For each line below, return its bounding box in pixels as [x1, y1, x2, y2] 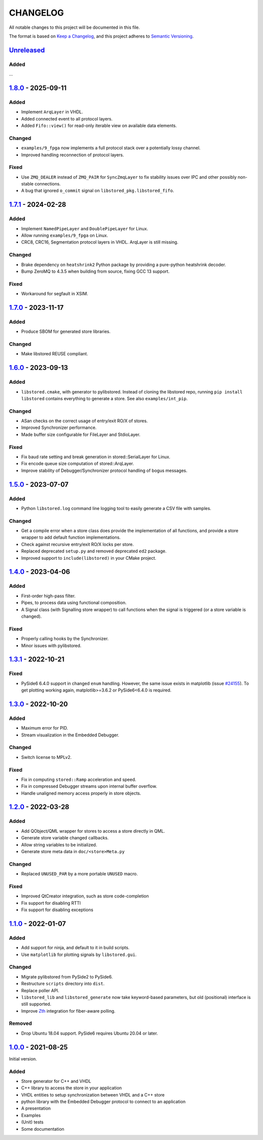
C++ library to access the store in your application [21, 1085, 122, 1091]
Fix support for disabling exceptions [21, 907, 94, 913]
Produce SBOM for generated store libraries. [21, 328, 111, 334]
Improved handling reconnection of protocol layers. [21, 152, 124, 158]
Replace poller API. [21, 987, 59, 993]
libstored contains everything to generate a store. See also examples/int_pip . [21, 395, 188, 401]
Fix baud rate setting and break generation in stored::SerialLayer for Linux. [21, 454, 170, 460]
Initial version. [9, 1056, 38, 1061]
